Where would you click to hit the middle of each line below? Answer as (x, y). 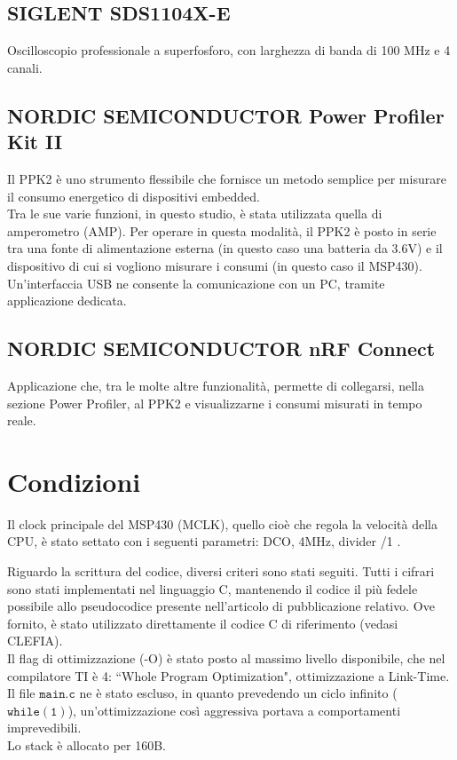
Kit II (35, 142)
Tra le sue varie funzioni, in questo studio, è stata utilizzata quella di (195, 214)
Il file (21, 693)
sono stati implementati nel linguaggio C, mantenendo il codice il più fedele (213, 588)
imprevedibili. (44, 728)
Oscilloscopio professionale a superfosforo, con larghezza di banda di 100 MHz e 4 (229, 50)
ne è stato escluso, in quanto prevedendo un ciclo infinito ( (238, 693)
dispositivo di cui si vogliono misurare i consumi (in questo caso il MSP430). (215, 265)
